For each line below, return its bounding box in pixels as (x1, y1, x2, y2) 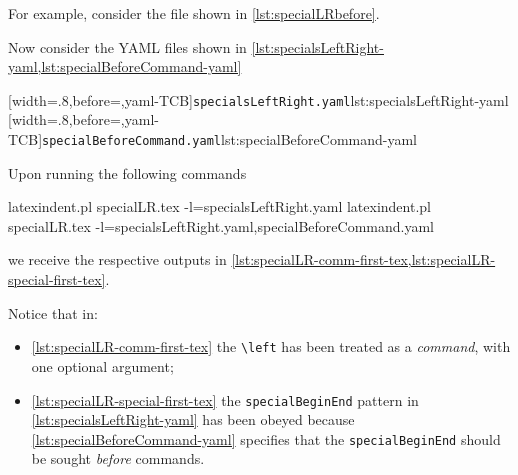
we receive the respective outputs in (8, 249, 227, 270)
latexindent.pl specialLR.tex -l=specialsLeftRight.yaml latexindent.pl (8, 196, 431, 217)
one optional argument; (31, 355, 174, 376)
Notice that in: (8, 302, 98, 323)
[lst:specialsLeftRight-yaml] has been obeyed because (31, 409, 355, 430)
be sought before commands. (31, 448, 205, 469)
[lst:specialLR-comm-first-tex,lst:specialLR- (231, 249, 496, 270)
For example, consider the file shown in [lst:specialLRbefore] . (8, 3, 380, 23)
